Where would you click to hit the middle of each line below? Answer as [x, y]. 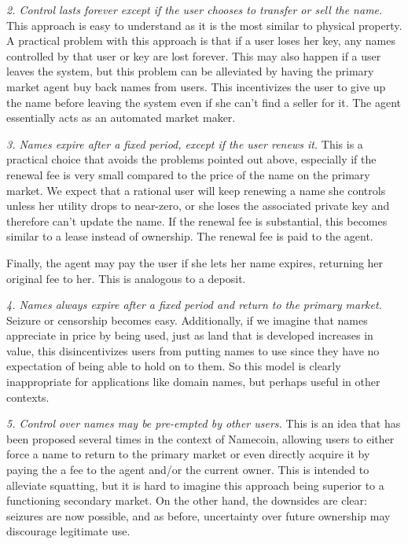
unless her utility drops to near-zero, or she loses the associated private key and [198, 206]
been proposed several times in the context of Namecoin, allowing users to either [200, 438]
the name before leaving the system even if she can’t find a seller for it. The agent [204, 102]
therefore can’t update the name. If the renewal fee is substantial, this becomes [197, 221]
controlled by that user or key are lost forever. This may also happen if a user [194, 55]
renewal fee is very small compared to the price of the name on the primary [188, 174]
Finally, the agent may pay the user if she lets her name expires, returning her [195, 262]
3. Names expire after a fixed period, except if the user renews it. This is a [185, 143]
